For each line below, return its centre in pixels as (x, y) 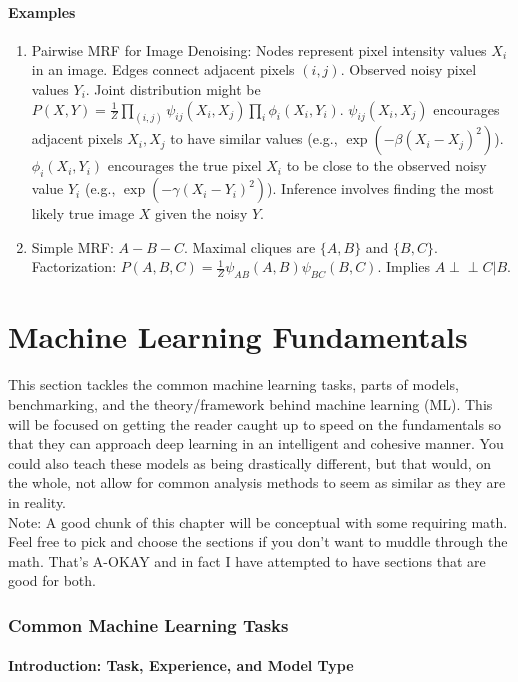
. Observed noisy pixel (408, 69)
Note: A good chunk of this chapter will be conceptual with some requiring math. (258, 521)
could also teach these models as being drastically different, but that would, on (250, 462)
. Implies (404, 266)
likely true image (83, 213)
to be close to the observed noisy (386, 165)
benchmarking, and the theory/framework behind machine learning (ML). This (250, 403)
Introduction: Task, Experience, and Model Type (181, 665)
